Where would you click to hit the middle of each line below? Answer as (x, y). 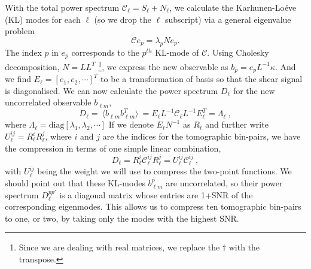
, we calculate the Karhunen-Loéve (233, 7)
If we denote (131, 124)
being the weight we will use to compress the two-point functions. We (164, 171)
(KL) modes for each (43, 19)
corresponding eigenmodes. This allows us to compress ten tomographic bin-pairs (153, 206)
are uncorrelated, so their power (224, 183)
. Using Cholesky (238, 52)
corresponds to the (105, 52)
